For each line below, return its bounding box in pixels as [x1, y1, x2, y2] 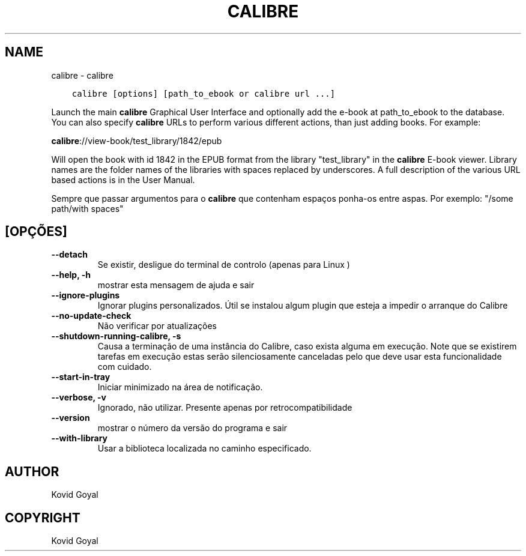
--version [51, 412, 90, 423]
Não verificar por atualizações [97, 321, 217, 331]
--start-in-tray [51, 372, 110, 382]
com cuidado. [97, 361, 152, 372]
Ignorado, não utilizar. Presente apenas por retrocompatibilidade [97, 402, 352, 413]
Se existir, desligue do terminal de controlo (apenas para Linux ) [97, 259, 350, 270]
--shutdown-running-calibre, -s [51, 331, 181, 342]
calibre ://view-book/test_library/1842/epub [51, 135, 222, 146]
